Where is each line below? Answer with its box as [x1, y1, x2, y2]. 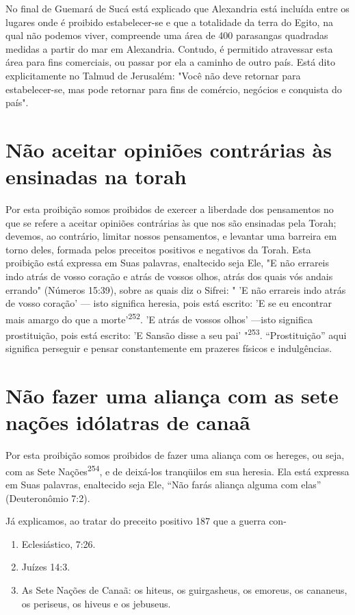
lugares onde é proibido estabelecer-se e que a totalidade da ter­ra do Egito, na [5, 14, 333, 29]
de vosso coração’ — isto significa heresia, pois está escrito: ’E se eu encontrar [5, 296, 332, 310]
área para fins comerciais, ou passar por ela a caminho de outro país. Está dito [5, 55, 335, 69]
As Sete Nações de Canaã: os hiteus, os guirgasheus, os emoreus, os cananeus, [21, 583, 347, 597]
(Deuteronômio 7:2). [5, 490, 90, 505]
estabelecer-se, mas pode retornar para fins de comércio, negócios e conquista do [5, 81, 342, 96]
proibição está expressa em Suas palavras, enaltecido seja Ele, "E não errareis [5, 255, 330, 270]
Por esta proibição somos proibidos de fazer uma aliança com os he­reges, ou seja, [5, 448, 345, 462]
